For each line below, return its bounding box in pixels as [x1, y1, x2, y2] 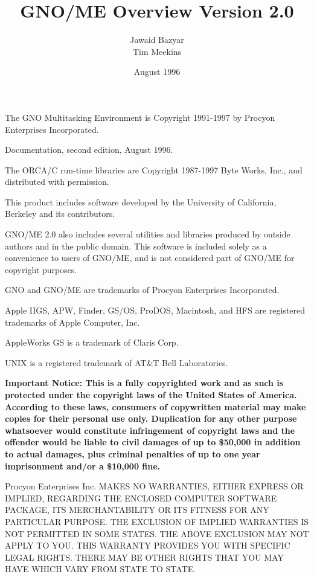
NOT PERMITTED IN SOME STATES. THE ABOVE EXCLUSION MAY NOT [5, 527, 309, 540]
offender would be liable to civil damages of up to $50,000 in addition [5, 436, 301, 448]
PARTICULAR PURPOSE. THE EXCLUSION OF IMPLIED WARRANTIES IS [5, 515, 309, 527]
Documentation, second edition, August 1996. [5, 143, 173, 156]
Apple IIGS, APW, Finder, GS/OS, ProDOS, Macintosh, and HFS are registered [5, 304, 306, 317]
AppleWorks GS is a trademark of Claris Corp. [5, 336, 179, 349]
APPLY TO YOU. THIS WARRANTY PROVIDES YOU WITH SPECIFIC [5, 539, 290, 552]
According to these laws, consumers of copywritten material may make [5, 400, 306, 413]
